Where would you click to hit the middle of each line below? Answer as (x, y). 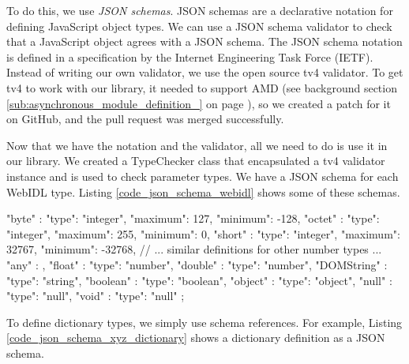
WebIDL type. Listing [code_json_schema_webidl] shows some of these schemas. (203, 191)
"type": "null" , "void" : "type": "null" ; (96, 296)
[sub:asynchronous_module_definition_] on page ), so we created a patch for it (199, 103)
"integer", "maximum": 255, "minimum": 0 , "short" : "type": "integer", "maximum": (203, 233)
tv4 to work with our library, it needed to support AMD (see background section (202, 87)
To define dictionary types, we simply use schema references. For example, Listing (204, 322)
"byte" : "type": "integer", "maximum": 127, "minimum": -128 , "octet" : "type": (193, 218)
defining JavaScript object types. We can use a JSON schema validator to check (199, 26)
